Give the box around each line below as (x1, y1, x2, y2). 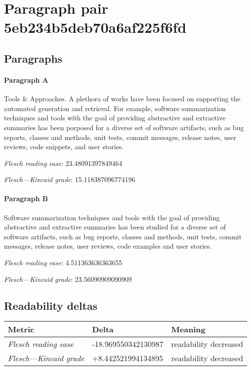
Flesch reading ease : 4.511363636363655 (4, 257, 122, 268)
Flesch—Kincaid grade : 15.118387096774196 (4, 174, 136, 185)
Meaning (171, 324, 205, 335)
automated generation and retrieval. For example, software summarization (4, 103, 226, 113)
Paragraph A (4, 74, 48, 85)
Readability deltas (4, 298, 97, 313)
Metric (8, 324, 34, 335)
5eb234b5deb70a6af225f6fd (4, 17, 186, 37)
